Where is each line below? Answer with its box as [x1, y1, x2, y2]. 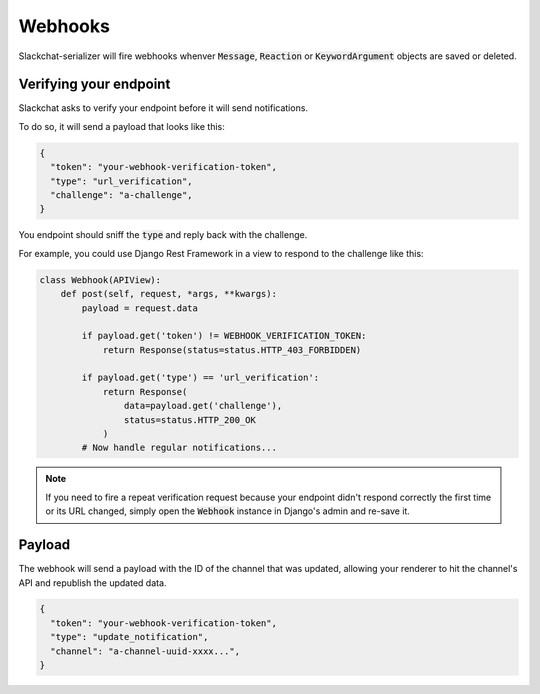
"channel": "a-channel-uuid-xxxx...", [50, 645, 240, 657]
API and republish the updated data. [18, 576, 167, 589]
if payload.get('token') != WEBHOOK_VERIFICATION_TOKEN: [81, 330, 367, 342]
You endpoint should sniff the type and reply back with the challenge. [18, 229, 308, 241]
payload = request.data [81, 302, 199, 314]
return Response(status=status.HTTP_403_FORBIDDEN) [102, 344, 362, 355]
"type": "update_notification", [50, 631, 209, 643]
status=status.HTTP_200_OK [123, 414, 257, 425]
